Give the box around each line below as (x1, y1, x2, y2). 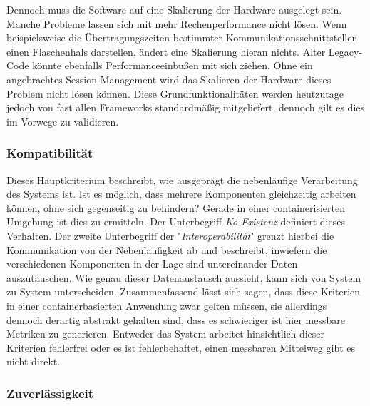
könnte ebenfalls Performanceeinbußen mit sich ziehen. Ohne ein (32, 58, 313, 73)
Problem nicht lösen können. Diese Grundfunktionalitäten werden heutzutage (6, 86, 344, 101)
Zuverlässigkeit (6, 384, 94, 402)
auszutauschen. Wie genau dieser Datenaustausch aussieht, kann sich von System (6, 270, 361, 285)
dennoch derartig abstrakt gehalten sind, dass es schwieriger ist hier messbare (6, 312, 345, 327)
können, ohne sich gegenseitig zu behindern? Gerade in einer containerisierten (6, 200, 345, 215)
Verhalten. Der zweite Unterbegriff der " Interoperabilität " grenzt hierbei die (6, 228, 334, 243)
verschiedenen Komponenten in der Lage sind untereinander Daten (6, 256, 298, 271)
